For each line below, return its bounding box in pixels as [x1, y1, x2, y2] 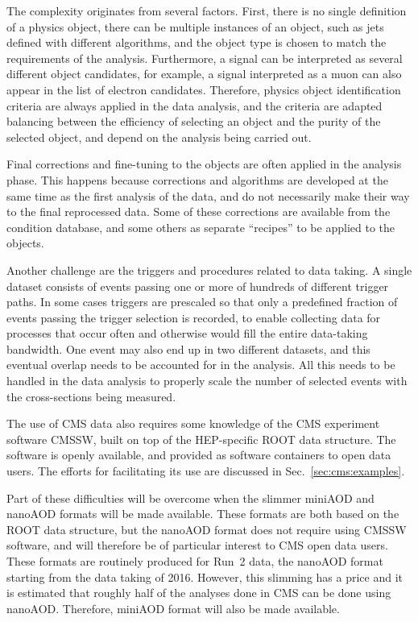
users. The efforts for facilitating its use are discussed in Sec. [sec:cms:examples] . [6, 462, 405, 479]
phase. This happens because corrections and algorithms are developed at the [6, 171, 388, 188]
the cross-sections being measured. [6, 388, 176, 404]
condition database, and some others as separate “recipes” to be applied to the [6, 218, 395, 235]
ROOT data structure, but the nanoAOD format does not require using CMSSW [6, 520, 407, 537]
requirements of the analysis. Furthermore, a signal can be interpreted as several [6, 49, 403, 66]
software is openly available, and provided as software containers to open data [6, 446, 391, 463]
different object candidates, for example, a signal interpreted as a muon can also [6, 65, 402, 82]
